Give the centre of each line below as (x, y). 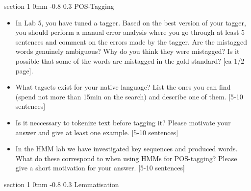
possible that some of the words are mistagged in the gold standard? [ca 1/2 (130, 60)
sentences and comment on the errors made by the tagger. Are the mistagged (131, 41)
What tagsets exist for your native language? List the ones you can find (123, 87)
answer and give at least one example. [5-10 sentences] (97, 132)
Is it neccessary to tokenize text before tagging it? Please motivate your (123, 122)
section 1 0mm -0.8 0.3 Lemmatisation (62, 184)
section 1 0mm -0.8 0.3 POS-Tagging (59, 6)
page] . (24, 70)
